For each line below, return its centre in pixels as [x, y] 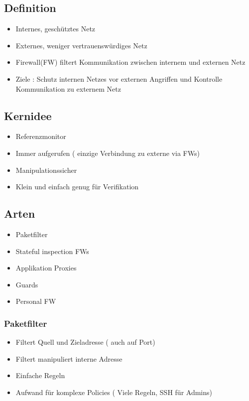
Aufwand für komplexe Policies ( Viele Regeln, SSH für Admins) [114, 392]
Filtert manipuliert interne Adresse [69, 358]
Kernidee [28, 115]
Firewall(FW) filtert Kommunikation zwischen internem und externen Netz [130, 62]
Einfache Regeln [40, 375]
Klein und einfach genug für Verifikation [77, 187]
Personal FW [36, 301]
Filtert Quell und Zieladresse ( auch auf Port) [85, 342]
